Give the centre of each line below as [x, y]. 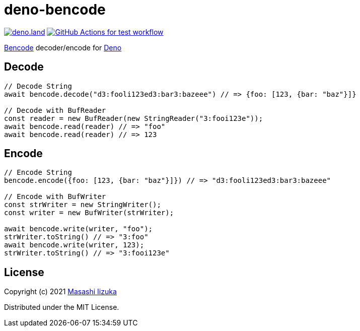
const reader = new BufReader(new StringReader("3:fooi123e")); [134, 118]
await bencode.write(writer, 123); [74, 245]
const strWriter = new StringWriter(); [83, 205]
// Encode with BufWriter [55, 197]
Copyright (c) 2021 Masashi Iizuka [60, 292]
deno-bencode [55, 10]
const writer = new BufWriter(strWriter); [89, 213]
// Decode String [38, 86]
